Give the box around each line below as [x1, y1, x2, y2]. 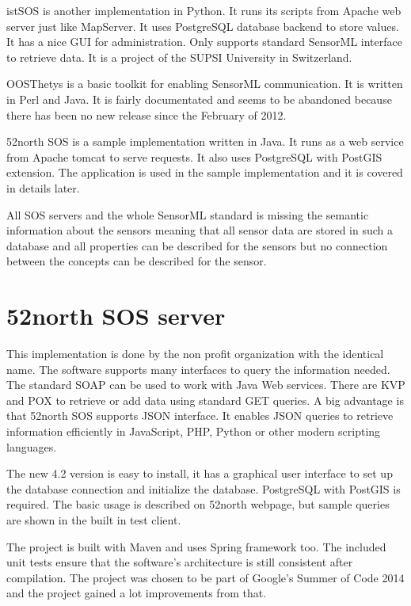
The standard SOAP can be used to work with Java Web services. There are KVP [6, 376, 405, 393]
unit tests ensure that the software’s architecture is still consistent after [6, 554, 353, 570]
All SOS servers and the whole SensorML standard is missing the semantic [6, 206, 369, 223]
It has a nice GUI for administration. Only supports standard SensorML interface [6, 33, 402, 50]
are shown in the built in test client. [6, 511, 181, 528]
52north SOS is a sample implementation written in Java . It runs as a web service [6, 133, 404, 150]
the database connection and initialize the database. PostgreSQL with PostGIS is [6, 480, 401, 497]
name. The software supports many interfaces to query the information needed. [6, 360, 390, 377]
